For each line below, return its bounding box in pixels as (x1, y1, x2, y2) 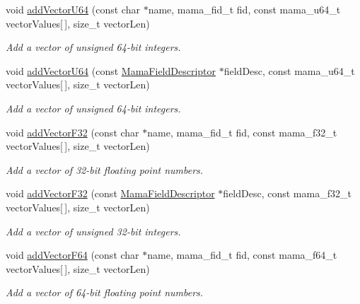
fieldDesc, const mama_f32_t (223, 186, 352, 201)
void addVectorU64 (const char (6, 2, 140, 16)
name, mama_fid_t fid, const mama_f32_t (147, 124, 337, 139)
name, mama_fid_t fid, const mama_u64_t (148, 2, 341, 16)
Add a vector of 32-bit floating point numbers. (6, 162, 204, 177)
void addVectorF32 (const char (6, 124, 139, 139)
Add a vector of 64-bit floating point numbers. (6, 285, 204, 300)
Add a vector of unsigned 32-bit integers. (6, 223, 181, 238)
